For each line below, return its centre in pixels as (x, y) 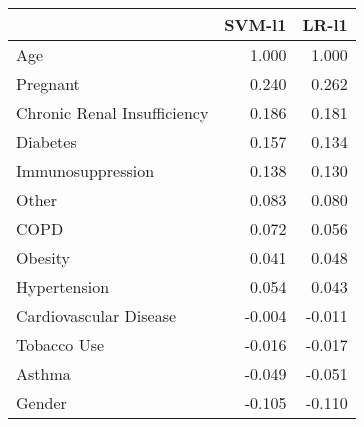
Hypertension (63, 286)
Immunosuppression (85, 170)
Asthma (43, 373)
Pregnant (48, 83)
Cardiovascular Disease (96, 315)
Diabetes (46, 141)
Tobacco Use (60, 344)
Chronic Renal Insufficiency (112, 112)
